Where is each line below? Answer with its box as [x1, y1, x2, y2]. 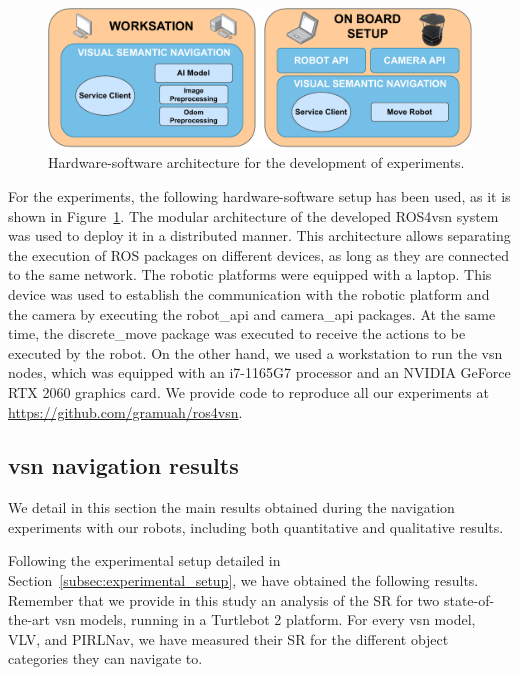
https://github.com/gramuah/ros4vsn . [8, 401, 243, 422]
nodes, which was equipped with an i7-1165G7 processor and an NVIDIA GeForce [8, 362, 511, 383]
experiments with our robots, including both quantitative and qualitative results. [8, 516, 504, 537]
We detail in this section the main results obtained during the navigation [8, 497, 455, 518]
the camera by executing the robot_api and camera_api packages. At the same [8, 303, 496, 324]
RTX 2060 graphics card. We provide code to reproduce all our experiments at [8, 381, 489, 402]
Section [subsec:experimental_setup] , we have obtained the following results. [8, 570, 479, 591]
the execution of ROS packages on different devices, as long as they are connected [8, 244, 510, 265]
